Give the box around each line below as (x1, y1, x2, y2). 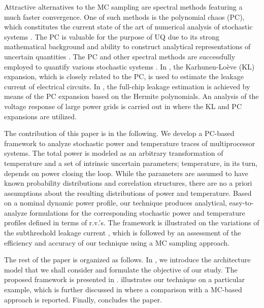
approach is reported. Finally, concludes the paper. (4, 294, 162, 304)
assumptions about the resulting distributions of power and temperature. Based (4, 187, 252, 198)
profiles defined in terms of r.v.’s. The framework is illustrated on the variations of (4, 217, 259, 228)
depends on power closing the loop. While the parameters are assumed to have (4, 167, 248, 178)
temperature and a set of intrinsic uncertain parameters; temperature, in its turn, (4, 157, 258, 168)
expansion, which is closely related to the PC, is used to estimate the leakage (4, 71, 244, 82)
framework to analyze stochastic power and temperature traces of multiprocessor (4, 138, 255, 148)
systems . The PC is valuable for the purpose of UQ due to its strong (4, 31, 219, 42)
